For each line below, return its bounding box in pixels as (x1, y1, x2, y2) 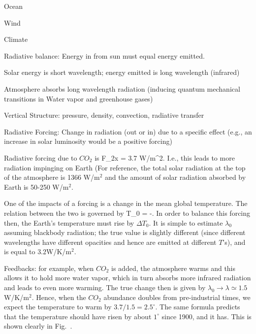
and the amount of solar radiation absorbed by (104, 172, 246, 182)
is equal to (4, 246, 35, 257)
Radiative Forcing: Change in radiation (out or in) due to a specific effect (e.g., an (4, 126, 252, 136)
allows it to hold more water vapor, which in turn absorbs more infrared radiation (4, 272, 251, 283)
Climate (4, 34, 28, 44)
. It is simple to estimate (149, 217, 223, 228)
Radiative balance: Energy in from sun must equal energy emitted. (4, 50, 205, 61)
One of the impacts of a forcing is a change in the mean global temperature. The (4, 198, 248, 208)
